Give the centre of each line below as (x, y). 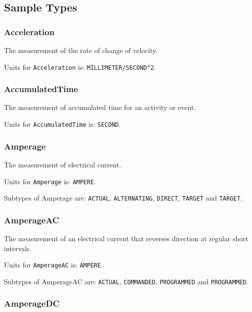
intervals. (18, 248)
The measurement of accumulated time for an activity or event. (100, 107)
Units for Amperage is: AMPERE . (50, 181)
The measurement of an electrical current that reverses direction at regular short (126, 238)
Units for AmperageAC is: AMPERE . (54, 265)
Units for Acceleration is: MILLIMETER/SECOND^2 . (80, 67)
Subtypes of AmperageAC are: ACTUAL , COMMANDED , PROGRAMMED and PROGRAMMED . (126, 281)
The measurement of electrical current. (63, 164)
